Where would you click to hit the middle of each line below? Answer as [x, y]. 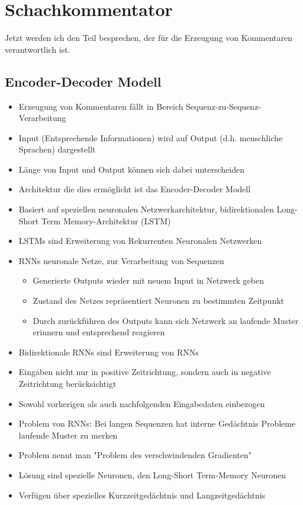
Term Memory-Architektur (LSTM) [106, 220]
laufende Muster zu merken [68, 435]
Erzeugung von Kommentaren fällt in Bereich [101, 106]
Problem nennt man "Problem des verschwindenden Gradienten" [135, 455]
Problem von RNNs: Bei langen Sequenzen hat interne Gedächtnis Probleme [157, 423]
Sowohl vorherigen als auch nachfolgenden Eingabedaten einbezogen [142, 403]
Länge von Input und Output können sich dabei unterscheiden [131, 169]
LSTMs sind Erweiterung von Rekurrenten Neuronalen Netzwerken [140, 241]
